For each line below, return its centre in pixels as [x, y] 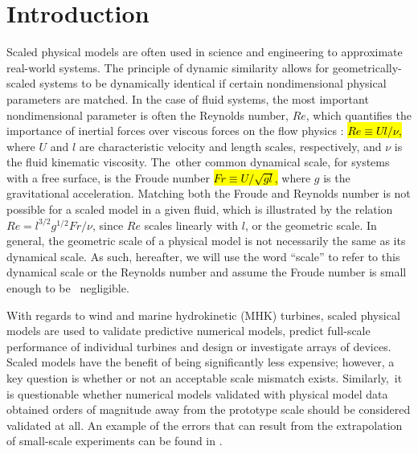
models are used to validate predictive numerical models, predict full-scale [189, 331]
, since [108, 225]
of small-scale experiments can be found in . [115, 441]
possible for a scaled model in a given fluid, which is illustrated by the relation [200, 209]
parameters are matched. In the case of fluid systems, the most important [188, 98]
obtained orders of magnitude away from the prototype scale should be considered [209, 409]
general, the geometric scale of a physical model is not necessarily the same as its [206, 241]
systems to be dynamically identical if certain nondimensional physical [213, 83]
